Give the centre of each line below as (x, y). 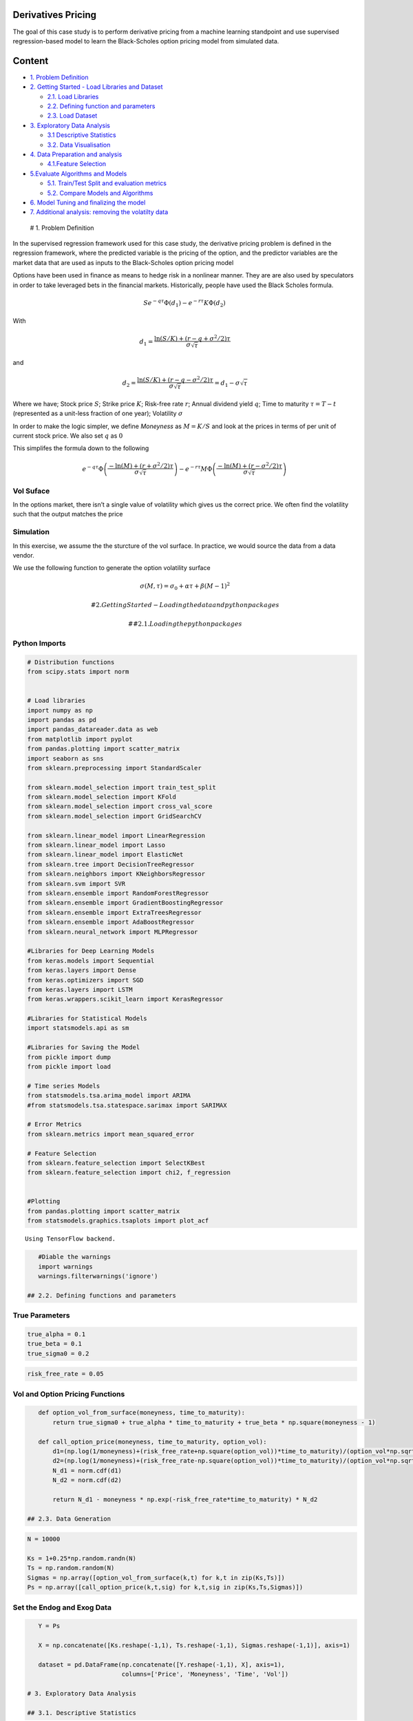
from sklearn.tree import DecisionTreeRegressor (111, 864)
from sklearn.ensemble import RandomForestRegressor (118, 893)
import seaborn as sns (65, 758)
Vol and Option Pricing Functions (69, 1394)
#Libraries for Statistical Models (87, 1018)
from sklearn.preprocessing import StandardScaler (115, 768)
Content (31, 61)
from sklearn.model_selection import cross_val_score (120, 806)
